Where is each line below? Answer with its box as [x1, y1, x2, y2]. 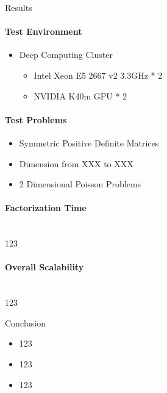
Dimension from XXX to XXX [19, 157, 133, 170]
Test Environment [5, 25, 82, 38]
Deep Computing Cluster [19, 48, 113, 61]
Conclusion [5, 316, 46, 329]
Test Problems [5, 113, 67, 126]
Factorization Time [5, 201, 87, 214]
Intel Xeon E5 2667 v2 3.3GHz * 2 [34, 68, 163, 81]
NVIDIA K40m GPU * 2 [34, 89, 127, 102]
